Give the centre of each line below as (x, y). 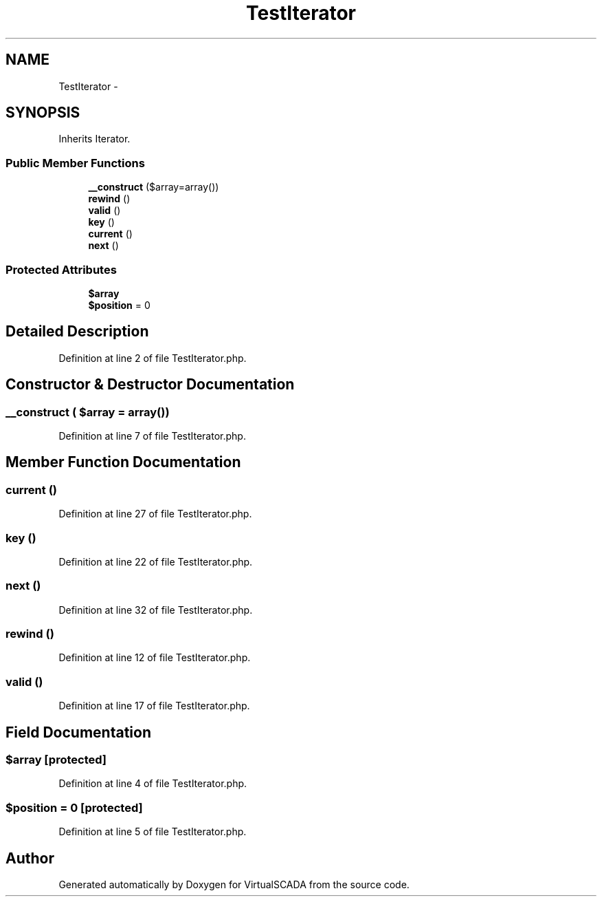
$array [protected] (56, 760)
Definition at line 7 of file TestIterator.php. (152, 436)
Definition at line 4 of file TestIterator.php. (153, 784)
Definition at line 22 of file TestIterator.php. (156, 561)
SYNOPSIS (43, 113)
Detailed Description (77, 332)
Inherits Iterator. (94, 139)
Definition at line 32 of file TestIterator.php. (156, 610)
